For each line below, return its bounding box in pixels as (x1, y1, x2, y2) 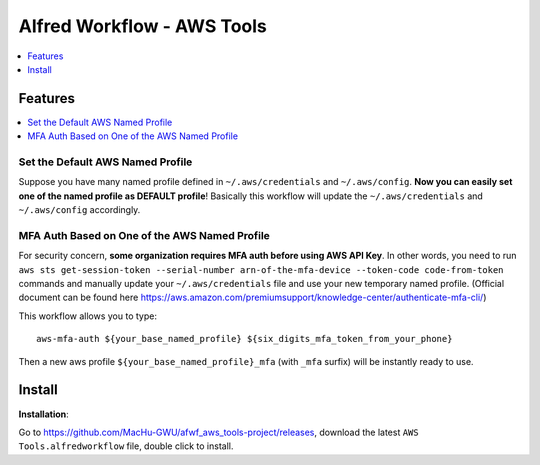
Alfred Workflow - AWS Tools (18, 15, 267, 37)
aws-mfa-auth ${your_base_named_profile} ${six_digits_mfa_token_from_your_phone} (36, 333, 453, 345)
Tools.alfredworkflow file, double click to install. (18, 440, 234, 452)
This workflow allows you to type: (18, 310, 157, 322)
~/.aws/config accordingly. (18, 204, 141, 216)
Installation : (18, 408, 69, 420)
